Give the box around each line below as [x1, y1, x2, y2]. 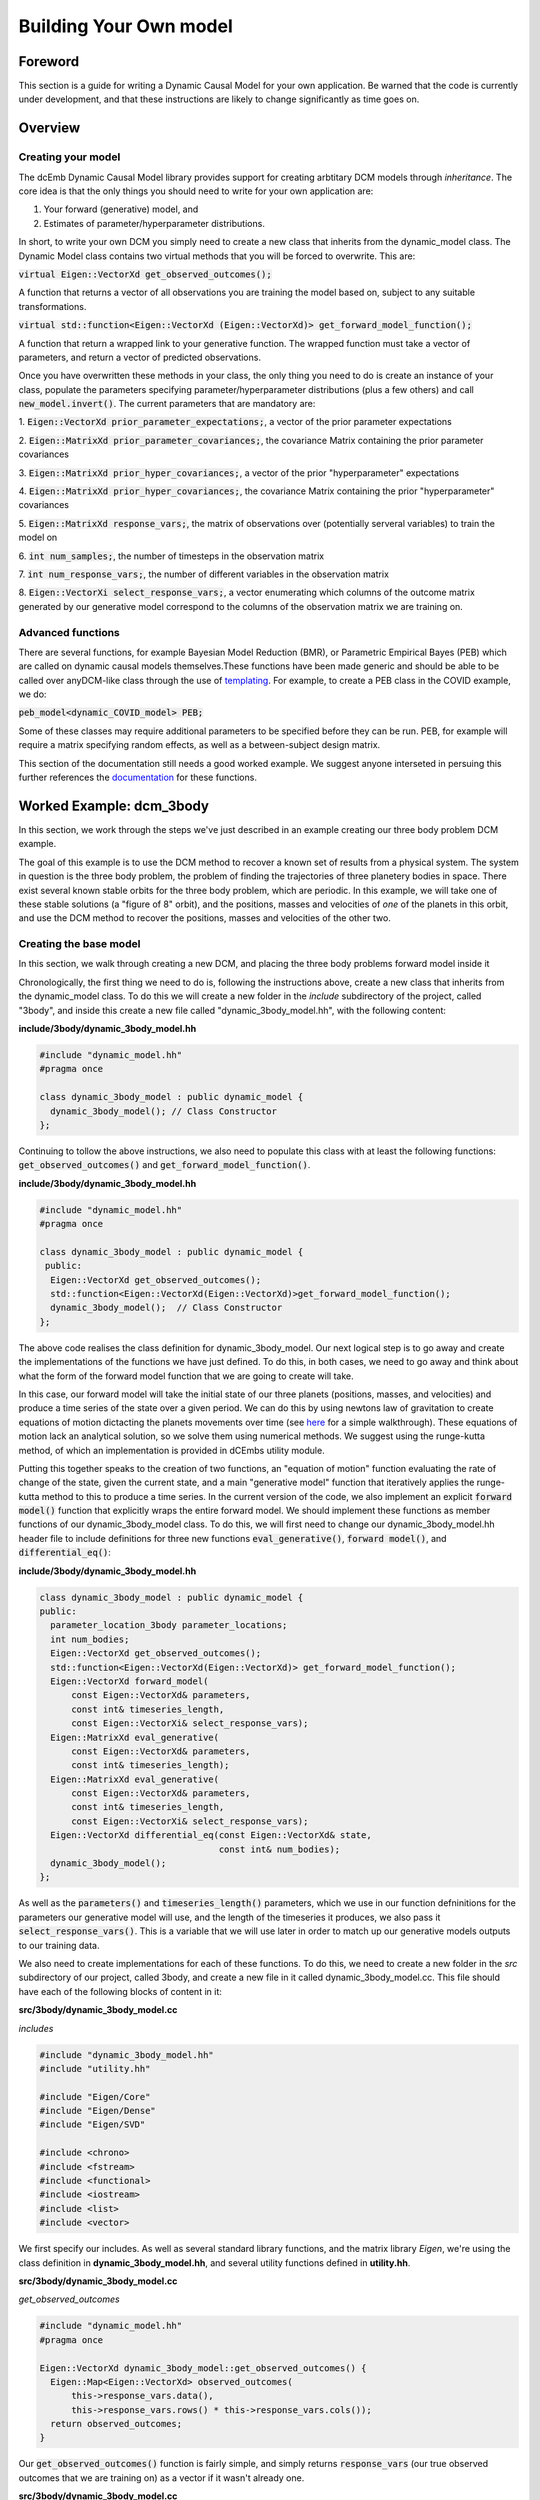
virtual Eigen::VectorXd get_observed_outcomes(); [18, 268, 272, 280]
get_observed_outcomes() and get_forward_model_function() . [18, 1159, 311, 1171]
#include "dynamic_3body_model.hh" [39, 2049, 214, 2060]
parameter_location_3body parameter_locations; [50, 1620, 288, 1631]
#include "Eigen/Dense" [39, 2105, 157, 2117]
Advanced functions [18, 625, 120, 639]
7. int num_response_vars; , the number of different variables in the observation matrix [18, 568, 390, 580]
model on [18, 531, 58, 544]
